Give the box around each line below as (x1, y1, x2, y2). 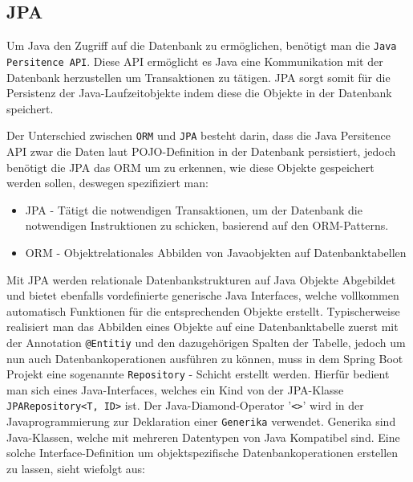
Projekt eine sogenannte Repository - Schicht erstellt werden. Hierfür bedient (6, 366, 390, 382)
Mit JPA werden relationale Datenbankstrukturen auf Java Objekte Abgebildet (6, 271, 396, 288)
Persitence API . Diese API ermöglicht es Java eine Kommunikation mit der (6, 52, 383, 69)
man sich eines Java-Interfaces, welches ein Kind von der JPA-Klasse (6, 381, 344, 398)
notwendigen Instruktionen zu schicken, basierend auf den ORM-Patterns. (25, 217, 389, 234)
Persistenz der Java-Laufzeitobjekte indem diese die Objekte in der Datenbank (6, 84, 392, 101)
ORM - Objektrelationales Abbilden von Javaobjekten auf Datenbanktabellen (25, 243, 407, 260)
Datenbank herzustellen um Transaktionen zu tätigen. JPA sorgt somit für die (6, 68, 391, 85)
